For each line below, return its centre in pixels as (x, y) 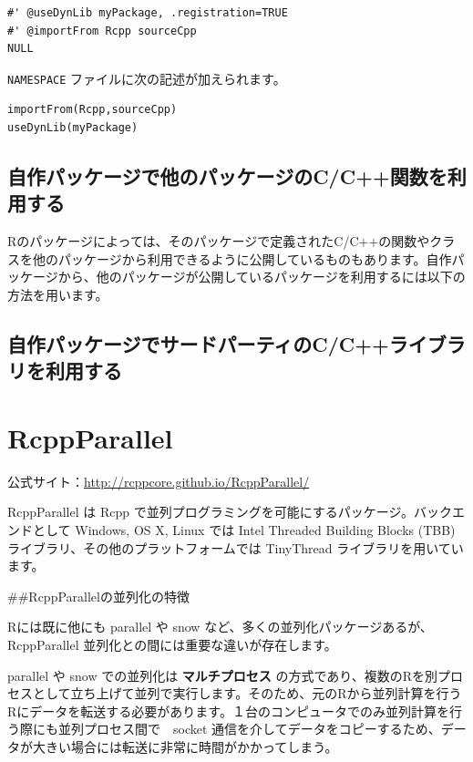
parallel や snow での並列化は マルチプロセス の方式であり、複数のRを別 (223, 675)
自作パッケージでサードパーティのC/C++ (198, 343)
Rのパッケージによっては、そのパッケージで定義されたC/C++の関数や (219, 241)
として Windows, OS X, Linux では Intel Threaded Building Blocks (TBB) (244, 530)
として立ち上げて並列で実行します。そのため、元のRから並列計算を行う (247, 693)
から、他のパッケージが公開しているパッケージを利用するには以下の (262, 277)
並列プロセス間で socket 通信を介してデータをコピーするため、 (249, 729)
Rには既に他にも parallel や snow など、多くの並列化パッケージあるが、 (220, 627)
